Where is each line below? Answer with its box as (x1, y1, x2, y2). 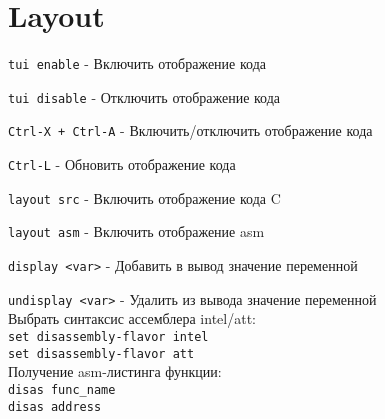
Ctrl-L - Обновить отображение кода (8, 154, 236, 175)
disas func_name (8, 382, 116, 397)
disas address (8, 399, 102, 414)
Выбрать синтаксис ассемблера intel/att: (8, 308, 256, 329)
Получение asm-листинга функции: (8, 361, 222, 382)
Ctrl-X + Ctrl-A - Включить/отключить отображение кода (8, 120, 373, 141)
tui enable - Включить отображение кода (8, 53, 267, 74)
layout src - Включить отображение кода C (8, 187, 281, 208)
